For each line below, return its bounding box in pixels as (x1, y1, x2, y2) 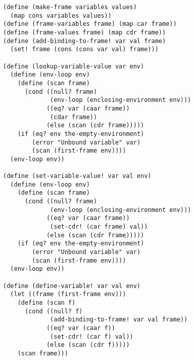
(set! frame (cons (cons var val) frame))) (10, 46, 159, 53)
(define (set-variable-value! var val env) (3, 172, 152, 180)
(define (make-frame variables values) (3, 4, 137, 11)
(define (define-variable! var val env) (3, 282, 141, 290)
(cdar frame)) (50, 113, 98, 121)
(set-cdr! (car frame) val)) (50, 223, 148, 231)
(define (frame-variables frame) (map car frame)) (3, 20, 177, 28)
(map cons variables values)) (10, 12, 112, 19)
